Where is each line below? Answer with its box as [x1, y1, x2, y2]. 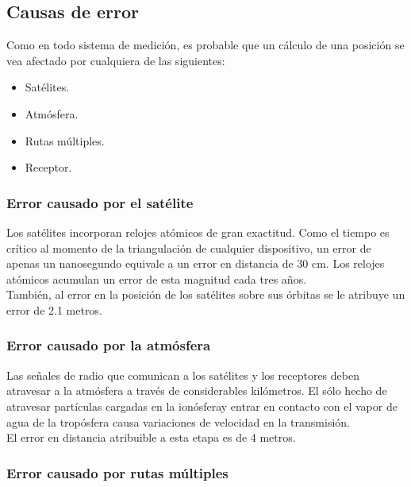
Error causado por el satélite [6, 192, 194, 212]
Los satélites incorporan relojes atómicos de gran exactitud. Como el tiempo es [6, 223, 390, 240]
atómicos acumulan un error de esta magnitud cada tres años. [6, 270, 307, 287]
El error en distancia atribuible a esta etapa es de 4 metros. [6, 429, 296, 446]
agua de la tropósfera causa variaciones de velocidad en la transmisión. [6, 413, 350, 430]
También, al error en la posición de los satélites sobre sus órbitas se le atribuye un [6, 286, 405, 303]
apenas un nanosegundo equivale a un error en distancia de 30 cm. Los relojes [6, 255, 385, 272]
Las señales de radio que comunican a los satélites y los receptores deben [6, 366, 359, 383]
